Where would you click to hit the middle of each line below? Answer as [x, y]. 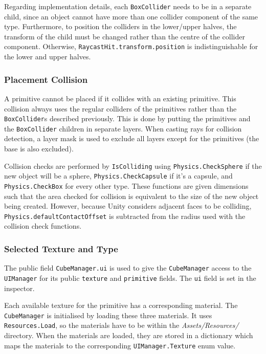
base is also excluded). [39, 148]
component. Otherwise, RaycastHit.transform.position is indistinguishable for [131, 46]
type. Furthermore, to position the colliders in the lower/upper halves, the [120, 26]
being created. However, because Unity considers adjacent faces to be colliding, [128, 206]
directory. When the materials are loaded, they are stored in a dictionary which [129, 335]
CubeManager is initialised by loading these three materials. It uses [108, 315]
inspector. [19, 288]
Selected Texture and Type [61, 248]
